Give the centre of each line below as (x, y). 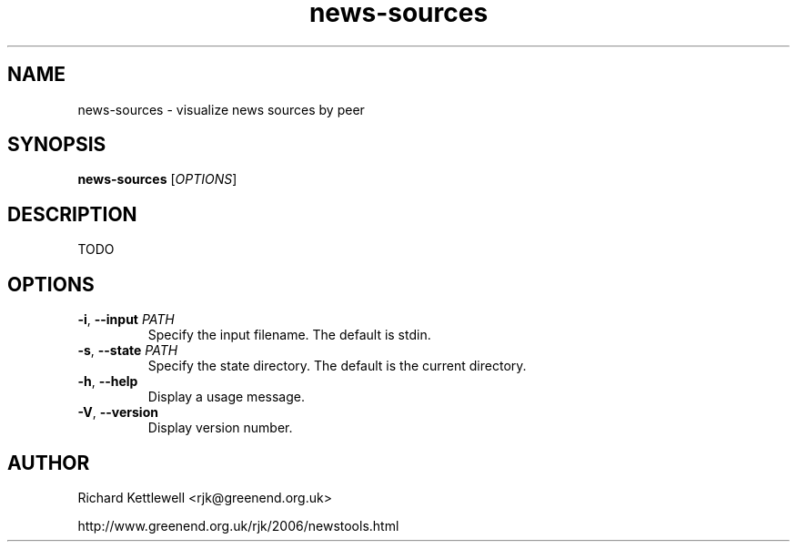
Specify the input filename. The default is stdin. (289, 335)
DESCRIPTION (72, 214)
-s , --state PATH (128, 351)
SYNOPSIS (57, 145)
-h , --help (108, 381)
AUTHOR (49, 463)
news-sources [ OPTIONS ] (157, 179)
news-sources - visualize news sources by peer (221, 109)
